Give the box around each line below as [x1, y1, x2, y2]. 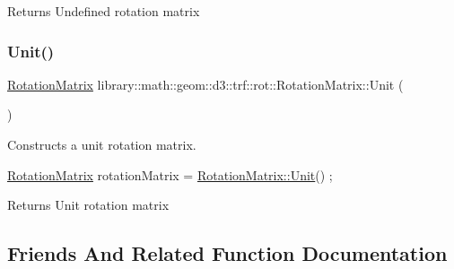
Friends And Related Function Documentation [7, 239, 448, 267]
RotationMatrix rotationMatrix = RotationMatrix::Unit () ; [7, 165, 333, 184]
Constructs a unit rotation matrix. [7, 135, 196, 153]
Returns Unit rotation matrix [7, 195, 170, 214]
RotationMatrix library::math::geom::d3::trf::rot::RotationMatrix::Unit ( [7, 74, 404, 93]
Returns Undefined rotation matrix [7, 2, 200, 20]
